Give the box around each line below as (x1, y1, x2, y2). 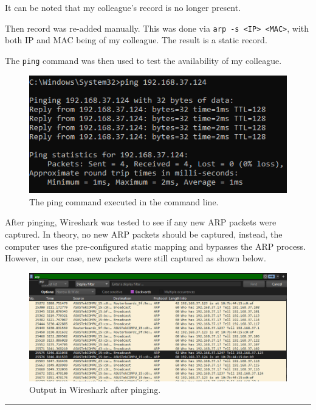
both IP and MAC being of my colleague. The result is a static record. (5, 34, 267, 46)
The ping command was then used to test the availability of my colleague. (5, 54, 282, 66)
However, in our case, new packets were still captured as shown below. (5, 252, 266, 264)
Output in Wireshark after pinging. (29, 383, 161, 396)
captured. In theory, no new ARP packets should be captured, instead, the (5, 228, 283, 241)
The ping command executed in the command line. (29, 195, 219, 208)
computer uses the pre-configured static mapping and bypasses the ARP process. (5, 239, 306, 252)
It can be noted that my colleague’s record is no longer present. (5, 1, 241, 13)
